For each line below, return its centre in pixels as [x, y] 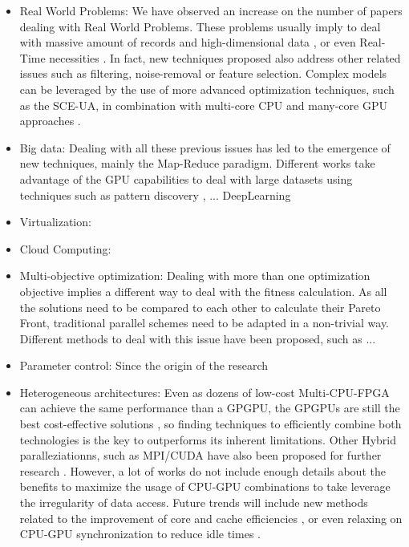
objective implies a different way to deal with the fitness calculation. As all [203, 291]
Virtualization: [55, 222]
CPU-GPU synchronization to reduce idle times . [140, 534]
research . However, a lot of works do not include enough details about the [202, 470]
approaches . [50, 121]
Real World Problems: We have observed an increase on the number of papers [211, 10]
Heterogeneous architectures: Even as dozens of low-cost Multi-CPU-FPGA [204, 392]
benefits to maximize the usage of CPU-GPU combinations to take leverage [205, 486]
